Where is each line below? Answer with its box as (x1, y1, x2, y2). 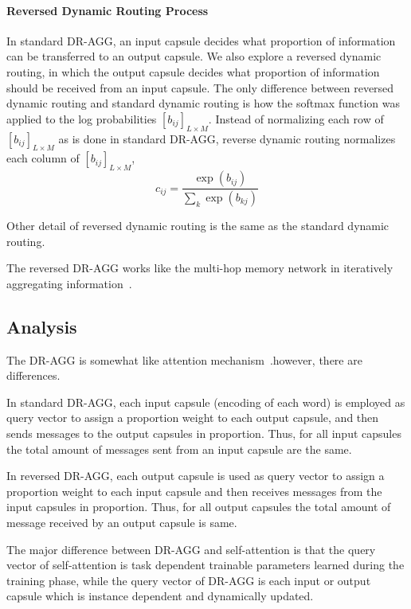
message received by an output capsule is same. (6, 513, 237, 530)
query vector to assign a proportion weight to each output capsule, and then (6, 409, 379, 426)
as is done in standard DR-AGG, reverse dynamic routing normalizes (58, 130, 396, 146)
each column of (6, 150, 80, 166)
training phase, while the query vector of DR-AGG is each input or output (6, 572, 371, 588)
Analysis (6, 314, 77, 338)
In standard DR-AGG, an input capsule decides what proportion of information (6, 32, 396, 49)
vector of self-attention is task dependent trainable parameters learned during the (6, 556, 405, 573)
